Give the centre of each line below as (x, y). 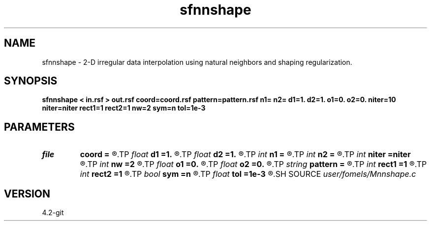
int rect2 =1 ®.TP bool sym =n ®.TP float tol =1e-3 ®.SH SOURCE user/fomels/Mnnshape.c (248, 174)
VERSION (27, 194)
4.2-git (53, 213)
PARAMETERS (39, 127)
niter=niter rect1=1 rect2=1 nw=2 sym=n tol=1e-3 (124, 108)
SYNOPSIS (31, 81)
